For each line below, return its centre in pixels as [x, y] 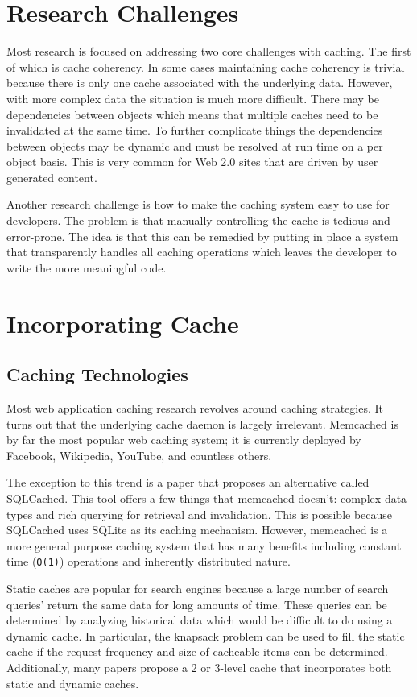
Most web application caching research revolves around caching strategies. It [195, 408]
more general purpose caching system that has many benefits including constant [204, 545]
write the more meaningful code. [87, 267]
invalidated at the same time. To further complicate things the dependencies [195, 130]
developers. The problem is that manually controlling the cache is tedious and [198, 220]
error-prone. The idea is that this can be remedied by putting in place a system [202, 236]
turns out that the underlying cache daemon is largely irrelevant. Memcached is [202, 423]
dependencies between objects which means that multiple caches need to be [192, 114]
